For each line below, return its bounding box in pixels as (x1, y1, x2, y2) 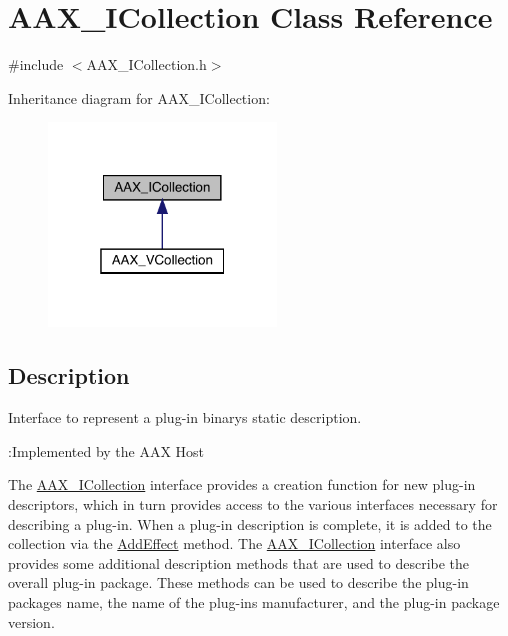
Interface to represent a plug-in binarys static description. (8, 407, 362, 428)
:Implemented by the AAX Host (8, 440, 205, 461)
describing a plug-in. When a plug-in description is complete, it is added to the (8, 513, 492, 534)
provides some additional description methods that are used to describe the (8, 552, 470, 573)
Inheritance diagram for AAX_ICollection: (8, 87, 270, 108)
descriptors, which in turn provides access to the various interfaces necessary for (8, 493, 498, 514)
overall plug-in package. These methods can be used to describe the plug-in (8, 572, 469, 593)
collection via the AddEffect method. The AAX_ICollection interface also (8, 533, 461, 554)
